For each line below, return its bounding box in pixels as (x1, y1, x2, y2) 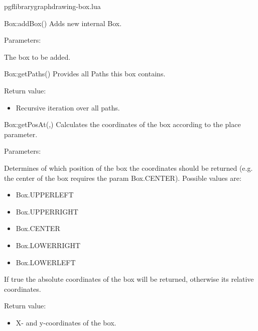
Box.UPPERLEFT (16, 189, 74, 200)
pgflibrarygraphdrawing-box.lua (4, 1, 101, 11)
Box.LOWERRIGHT (16, 240, 81, 250)
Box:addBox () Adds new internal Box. (4, 18, 122, 28)
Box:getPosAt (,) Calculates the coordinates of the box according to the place (4, 119, 241, 130)
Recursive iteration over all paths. (16, 102, 120, 113)
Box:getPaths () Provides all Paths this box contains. (4, 68, 166, 79)
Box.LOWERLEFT (16, 257, 76, 267)
